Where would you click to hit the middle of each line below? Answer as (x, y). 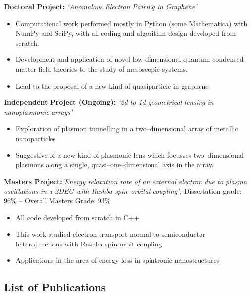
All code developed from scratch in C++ (77, 217)
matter (26, 69)
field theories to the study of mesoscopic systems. (113, 69)
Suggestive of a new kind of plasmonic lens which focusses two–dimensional (129, 155)
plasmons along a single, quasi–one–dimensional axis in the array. (115, 165)
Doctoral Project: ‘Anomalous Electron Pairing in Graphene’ (100, 6)
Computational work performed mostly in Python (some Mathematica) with (131, 23)
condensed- (229, 59)
